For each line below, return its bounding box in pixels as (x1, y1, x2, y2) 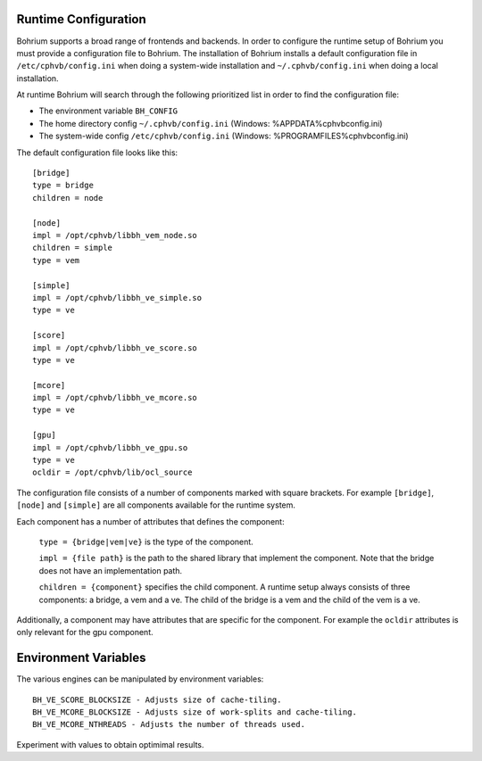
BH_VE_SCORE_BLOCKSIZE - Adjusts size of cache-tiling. (32, 694, 282, 705)
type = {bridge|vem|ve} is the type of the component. (38, 536, 253, 547)
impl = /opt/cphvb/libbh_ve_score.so (32, 343, 198, 352)
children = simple (32, 243, 113, 253)
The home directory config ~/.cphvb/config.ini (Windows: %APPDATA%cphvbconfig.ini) (38, 118, 383, 128)
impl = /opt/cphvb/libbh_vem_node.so (32, 230, 198, 240)
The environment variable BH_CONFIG (38, 105, 179, 116)
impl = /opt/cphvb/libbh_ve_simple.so (32, 293, 203, 302)
